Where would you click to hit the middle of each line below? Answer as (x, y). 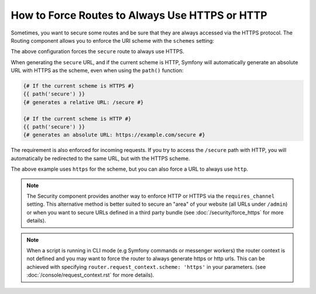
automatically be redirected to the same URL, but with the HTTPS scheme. (100, 158)
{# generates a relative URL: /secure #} (83, 102)
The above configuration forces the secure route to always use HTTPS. (97, 51)
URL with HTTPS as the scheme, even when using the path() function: (97, 71)
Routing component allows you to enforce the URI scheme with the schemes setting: (113, 40)
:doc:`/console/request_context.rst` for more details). (90, 275)
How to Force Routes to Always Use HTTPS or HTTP (139, 15)
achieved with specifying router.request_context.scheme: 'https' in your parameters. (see (146, 267)
